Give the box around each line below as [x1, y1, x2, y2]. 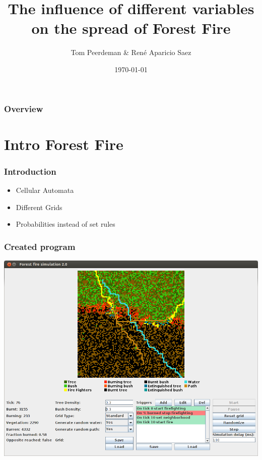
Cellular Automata [16, 185, 74, 195]
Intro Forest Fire [4, 133, 123, 154]
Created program [4, 240, 76, 252]
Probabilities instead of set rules [16, 219, 115, 229]
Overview [4, 102, 43, 115]
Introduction [4, 165, 56, 177]
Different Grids [16, 201, 62, 212]
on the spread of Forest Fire [31, 18, 231, 38]
